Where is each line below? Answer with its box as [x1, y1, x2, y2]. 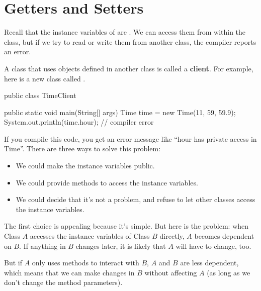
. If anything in [19, 240, 66, 251]
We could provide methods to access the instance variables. [16, 177, 198, 187]
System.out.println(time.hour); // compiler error [4, 117, 154, 127]
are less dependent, [180, 257, 239, 268]
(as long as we [207, 267, 250, 277]
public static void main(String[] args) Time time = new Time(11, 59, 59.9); [4, 107, 236, 117]
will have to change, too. [176, 240, 251, 251]
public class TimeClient [4, 90, 76, 101]
